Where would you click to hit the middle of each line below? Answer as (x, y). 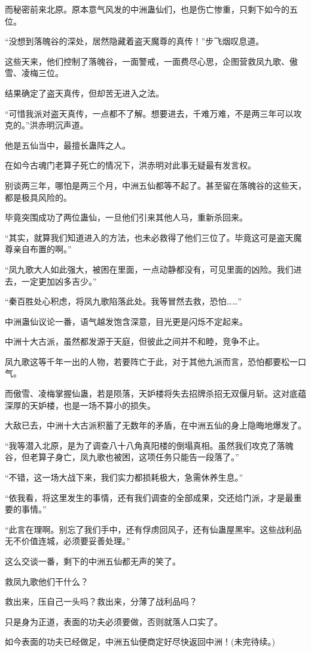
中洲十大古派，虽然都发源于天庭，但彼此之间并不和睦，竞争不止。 (135, 341)
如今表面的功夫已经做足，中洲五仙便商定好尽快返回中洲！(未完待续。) (140, 642)
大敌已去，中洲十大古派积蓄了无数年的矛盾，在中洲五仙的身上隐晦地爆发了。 (155, 425)
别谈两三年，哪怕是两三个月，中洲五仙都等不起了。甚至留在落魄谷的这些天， (155, 185)
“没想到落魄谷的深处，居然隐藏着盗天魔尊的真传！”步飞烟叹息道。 (135, 41)
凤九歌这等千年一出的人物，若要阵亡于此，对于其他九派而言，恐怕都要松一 (151, 361)
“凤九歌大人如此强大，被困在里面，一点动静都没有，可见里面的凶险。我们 (149, 269)
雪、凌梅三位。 (34, 73)
